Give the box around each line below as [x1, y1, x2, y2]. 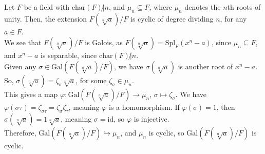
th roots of [227, 2, 261, 12]
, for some [75, 74, 107, 85]
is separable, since [41, 50, 97, 61]
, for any [220, 13, 247, 24]
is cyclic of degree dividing [130, 13, 214, 24]
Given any [4, 61, 36, 71]
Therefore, [4, 127, 36, 138]
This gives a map [4, 88, 58, 99]
